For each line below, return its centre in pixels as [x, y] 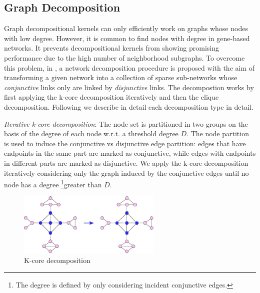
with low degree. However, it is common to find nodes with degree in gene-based [127, 38]
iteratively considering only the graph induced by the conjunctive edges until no [126, 173]
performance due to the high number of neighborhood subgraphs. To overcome [124, 57]
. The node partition [218, 133]
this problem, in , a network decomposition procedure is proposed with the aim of [129, 67]
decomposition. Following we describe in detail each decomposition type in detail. [129, 106]
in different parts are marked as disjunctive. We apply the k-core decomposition [126, 163]
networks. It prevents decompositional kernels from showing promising [111, 48]
